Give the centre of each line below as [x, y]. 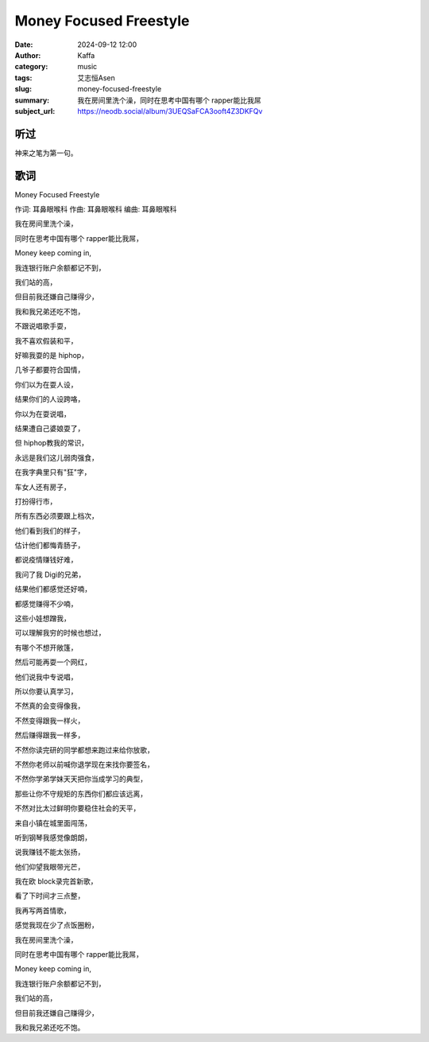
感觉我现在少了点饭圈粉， [56, 925]
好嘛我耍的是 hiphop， [52, 355]
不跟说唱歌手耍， [43, 326]
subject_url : [35, 111]
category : [31, 67]
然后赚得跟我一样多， [50, 735]
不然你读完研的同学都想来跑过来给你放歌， [84, 750]
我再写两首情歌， [43, 910]
